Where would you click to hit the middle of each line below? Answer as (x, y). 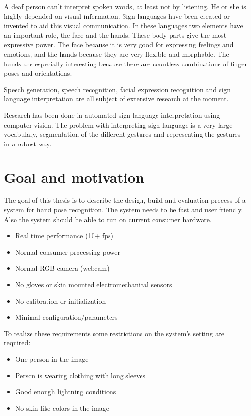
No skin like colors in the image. (63, 408)
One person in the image (52, 359)
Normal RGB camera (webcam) (62, 268)
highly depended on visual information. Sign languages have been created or (117, 16)
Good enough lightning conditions (66, 392)
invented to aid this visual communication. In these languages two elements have (124, 25)
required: (17, 343)
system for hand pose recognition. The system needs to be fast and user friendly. (124, 210)
